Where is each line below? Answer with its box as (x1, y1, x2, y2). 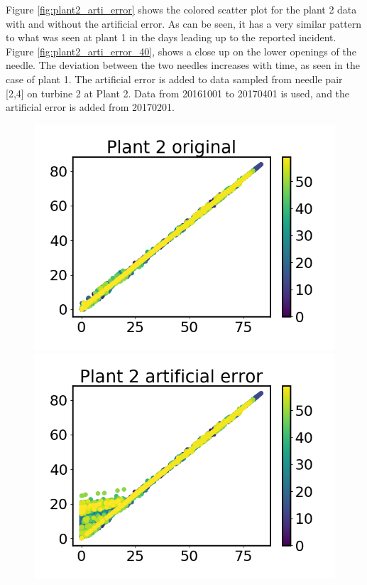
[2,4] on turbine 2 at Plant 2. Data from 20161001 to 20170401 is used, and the (6, 85, 350, 100)
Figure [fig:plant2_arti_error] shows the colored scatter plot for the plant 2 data (6, 2, 357, 16)
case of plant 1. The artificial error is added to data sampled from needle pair (6, 71, 343, 86)
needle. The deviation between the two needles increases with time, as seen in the (6, 58, 360, 73)
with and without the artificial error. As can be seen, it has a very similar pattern (6, 16, 362, 31)
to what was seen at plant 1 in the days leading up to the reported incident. (6, 30, 336, 45)
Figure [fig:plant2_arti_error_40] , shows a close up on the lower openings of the (6, 43, 356, 58)
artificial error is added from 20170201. (6, 100, 175, 114)
